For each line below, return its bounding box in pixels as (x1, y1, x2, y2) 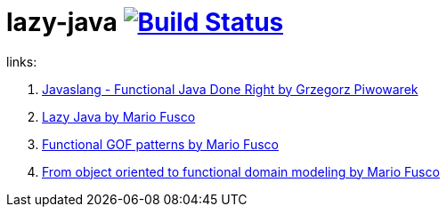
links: (6, 53, 37, 69)
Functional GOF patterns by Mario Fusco (42, 136, 279, 152)
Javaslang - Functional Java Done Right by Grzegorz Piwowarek (42, 81, 419, 97)
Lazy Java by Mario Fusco (42, 108, 196, 124)
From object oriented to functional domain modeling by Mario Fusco (42, 163, 440, 179)
